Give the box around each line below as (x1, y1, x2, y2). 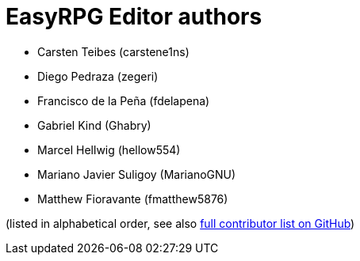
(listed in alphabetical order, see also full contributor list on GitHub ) (6, 216, 355, 230)
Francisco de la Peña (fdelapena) (37, 93, 210, 108)
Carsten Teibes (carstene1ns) (37, 44, 190, 59)
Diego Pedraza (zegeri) (37, 69, 159, 83)
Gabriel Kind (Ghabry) (37, 118, 151, 132)
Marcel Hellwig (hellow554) (37, 142, 181, 157)
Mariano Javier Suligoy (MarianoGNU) (37, 167, 236, 181)
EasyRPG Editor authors (6, 3, 262, 30)
